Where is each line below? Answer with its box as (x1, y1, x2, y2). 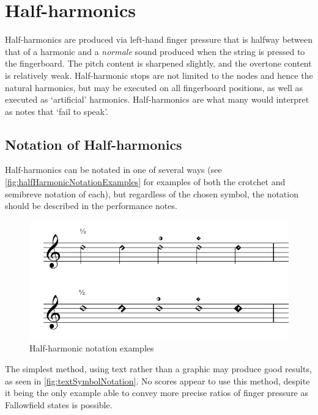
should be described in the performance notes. (5, 199, 177, 212)
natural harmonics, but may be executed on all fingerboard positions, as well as (5, 81, 303, 94)
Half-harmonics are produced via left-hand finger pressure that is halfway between (5, 33, 313, 46)
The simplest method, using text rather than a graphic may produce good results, (5, 362, 312, 375)
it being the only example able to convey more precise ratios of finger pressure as (5, 386, 309, 399)
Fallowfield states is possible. (5, 398, 113, 411)
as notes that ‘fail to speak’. (5, 105, 109, 117)
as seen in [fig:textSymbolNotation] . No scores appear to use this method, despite (5, 374, 310, 387)
